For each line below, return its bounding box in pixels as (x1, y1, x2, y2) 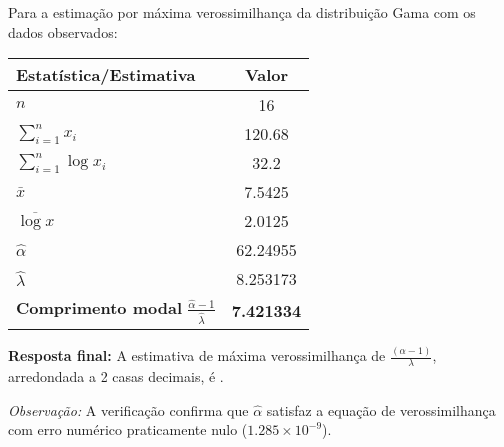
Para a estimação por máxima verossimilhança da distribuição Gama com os (8, 2, 476, 22)
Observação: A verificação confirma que (8, 399, 249, 420)
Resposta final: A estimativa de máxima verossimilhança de (8, 345, 386, 366)
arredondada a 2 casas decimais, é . (8, 366, 224, 387)
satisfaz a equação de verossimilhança (266, 399, 496, 420)
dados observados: (8, 21, 118, 42)
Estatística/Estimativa (16, 63, 196, 87)
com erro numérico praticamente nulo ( (8, 419, 248, 440)
